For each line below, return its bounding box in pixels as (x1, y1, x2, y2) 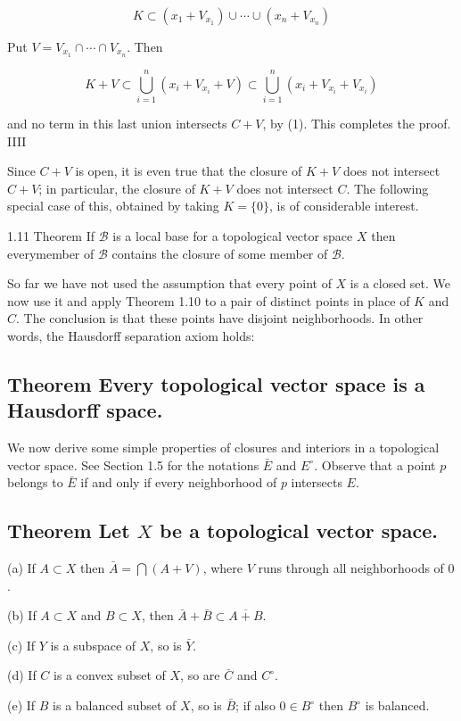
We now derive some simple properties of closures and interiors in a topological (7, 438, 440, 457)
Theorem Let (7, 517, 130, 544)
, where (202, 559, 243, 577)
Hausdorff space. (7, 396, 163, 424)
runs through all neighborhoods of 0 (258, 559, 455, 577)
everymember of (7, 244, 95, 262)
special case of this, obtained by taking (7, 196, 219, 215)
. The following (346, 178, 429, 197)
